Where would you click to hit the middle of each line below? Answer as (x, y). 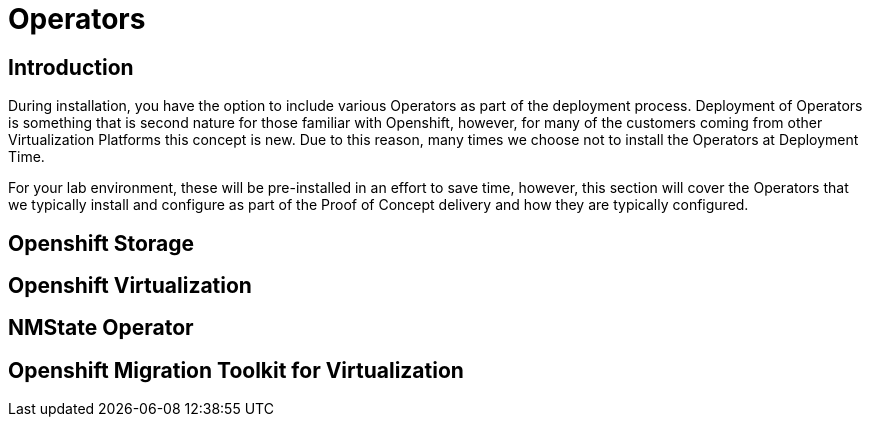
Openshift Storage (101, 243)
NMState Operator (101, 328)
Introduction (71, 67)
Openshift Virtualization (130, 286)
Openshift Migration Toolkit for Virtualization (236, 370)
